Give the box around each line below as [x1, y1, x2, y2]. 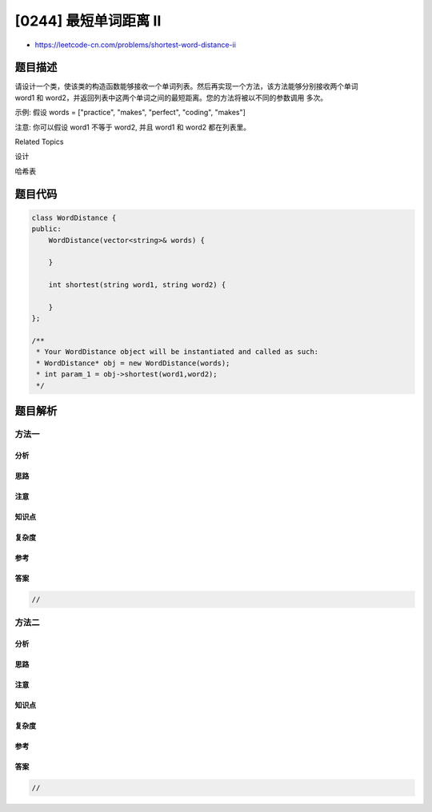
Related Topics [14, 137, 64, 147]
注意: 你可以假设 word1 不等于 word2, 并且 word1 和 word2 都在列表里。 [14, 122, 251, 132]
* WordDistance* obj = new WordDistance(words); [36, 358, 230, 368]
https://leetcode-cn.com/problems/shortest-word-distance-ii [34, 40, 236, 50]
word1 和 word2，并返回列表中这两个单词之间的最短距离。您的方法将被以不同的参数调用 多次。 [14, 93, 328, 102]
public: [31, 225, 62, 233]
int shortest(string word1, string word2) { [48, 281, 226, 289]
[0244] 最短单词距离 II [14, 12, 162, 30]
